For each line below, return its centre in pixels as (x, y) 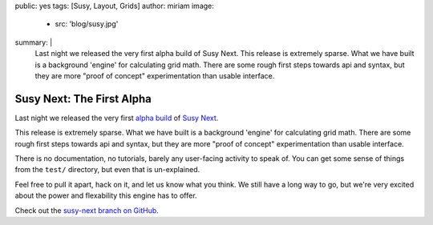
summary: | (34, 42)
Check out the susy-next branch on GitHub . (87, 210)
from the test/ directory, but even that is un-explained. (107, 170)
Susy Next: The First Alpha (83, 99)
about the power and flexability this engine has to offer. (106, 195)
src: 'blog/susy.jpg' (87, 24)
